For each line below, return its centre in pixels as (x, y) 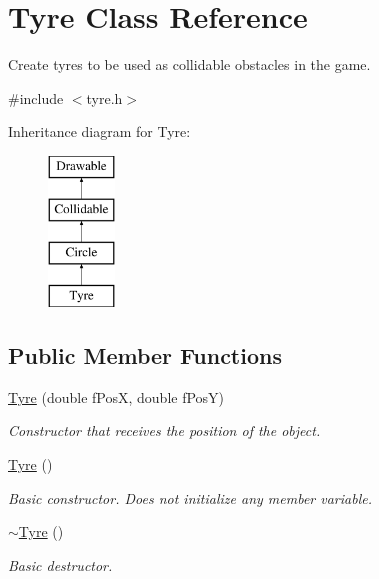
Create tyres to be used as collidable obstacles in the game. (189, 64)
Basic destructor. (60, 564)
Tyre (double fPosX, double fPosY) (116, 396)
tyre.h (104, 97)
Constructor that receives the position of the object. (164, 430)
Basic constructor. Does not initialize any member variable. (190, 497)
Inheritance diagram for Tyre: (99, 131)
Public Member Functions (145, 355)
